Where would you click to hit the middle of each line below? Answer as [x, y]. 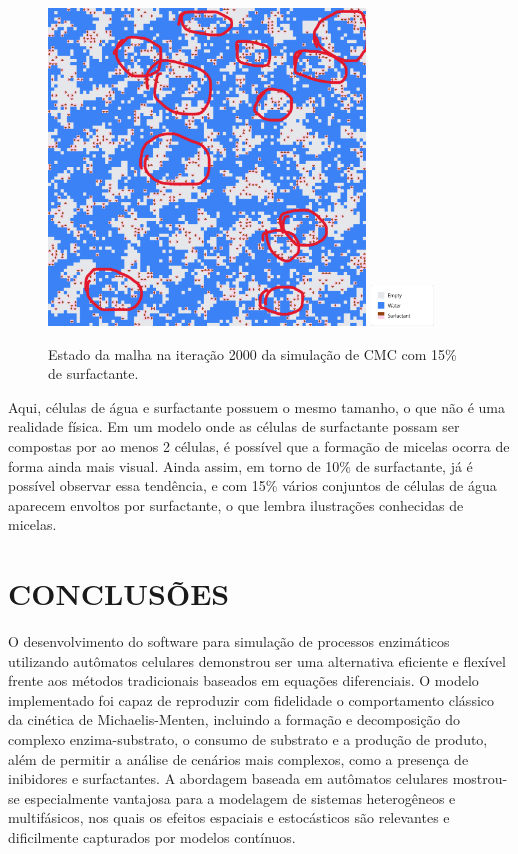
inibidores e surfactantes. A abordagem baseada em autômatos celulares [228, 778]
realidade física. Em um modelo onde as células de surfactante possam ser [234, 426]
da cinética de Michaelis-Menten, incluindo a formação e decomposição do [234, 719]
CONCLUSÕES [119, 593]
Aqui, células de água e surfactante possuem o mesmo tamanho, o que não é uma [256, 406]
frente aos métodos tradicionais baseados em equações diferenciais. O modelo [243, 680]
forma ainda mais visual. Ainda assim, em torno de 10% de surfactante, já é [240, 465]
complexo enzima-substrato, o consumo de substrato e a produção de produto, [248, 739]
